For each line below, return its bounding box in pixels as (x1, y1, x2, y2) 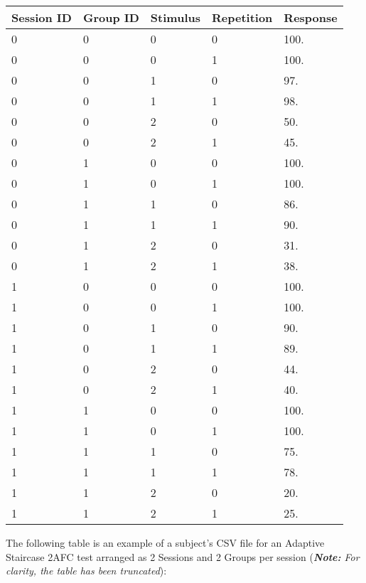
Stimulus (150, 9, 200, 26)
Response (284, 9, 338, 26)
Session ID (11, 9, 72, 26)
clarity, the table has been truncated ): (6, 563, 167, 578)
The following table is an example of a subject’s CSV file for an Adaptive (6, 535, 325, 550)
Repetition (211, 9, 273, 26)
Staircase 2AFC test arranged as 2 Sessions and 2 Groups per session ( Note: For (6, 549, 360, 564)
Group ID (82, 9, 139, 26)
